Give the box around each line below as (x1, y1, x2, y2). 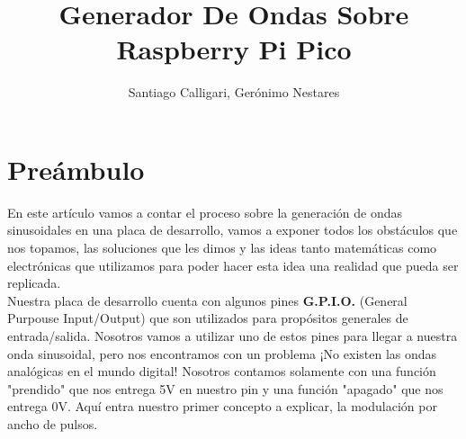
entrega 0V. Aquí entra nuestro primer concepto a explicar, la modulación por (7, 397, 437, 416)
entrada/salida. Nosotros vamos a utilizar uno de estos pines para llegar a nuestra (7, 327, 458, 345)
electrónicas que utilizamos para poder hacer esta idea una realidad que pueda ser (7, 255, 459, 274)
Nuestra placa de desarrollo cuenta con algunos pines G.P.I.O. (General (7, 291, 408, 309)
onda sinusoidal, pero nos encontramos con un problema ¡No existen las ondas (7, 344, 437, 363)
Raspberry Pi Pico (116, 31, 352, 67)
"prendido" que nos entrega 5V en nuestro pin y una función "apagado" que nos (7, 379, 444, 398)
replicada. (7, 273, 61, 292)
